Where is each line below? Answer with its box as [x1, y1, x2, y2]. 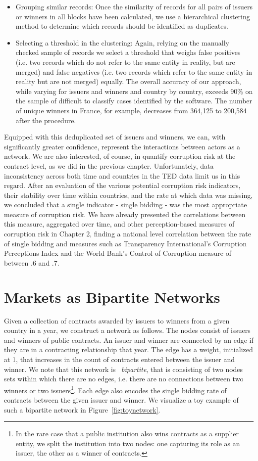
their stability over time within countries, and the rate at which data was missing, [4, 189, 253, 200]
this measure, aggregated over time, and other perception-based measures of [4, 219, 235, 229]
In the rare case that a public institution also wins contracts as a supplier [15, 428, 239, 439]
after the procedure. [15, 115, 76, 125]
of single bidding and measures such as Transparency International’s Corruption [4, 238, 247, 248]
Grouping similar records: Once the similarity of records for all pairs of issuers [15, 1, 253, 11]
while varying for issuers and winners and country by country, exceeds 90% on [15, 86, 253, 96]
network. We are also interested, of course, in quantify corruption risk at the [4, 151, 236, 161]
